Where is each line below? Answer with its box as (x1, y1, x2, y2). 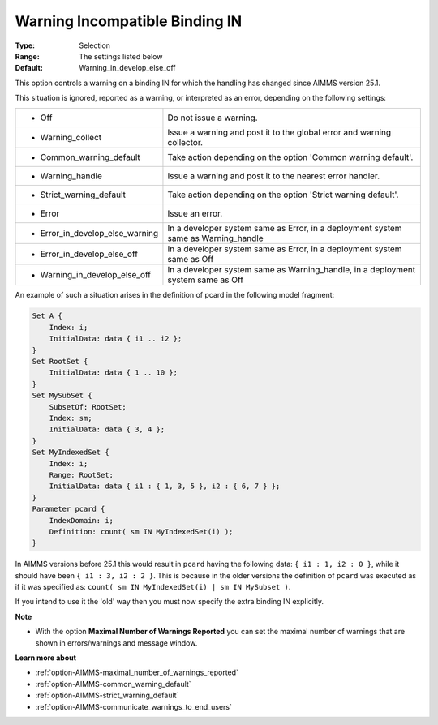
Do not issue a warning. (167, 112, 259, 123)
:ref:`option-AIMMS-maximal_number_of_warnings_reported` (35, 667, 239, 677)
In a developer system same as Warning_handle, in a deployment (167, 264, 416, 275)
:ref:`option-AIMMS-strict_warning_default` (35, 690, 179, 701)
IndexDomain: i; (49, 516, 114, 525)
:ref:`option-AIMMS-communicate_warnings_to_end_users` (35, 701, 233, 711)
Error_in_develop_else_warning (40, 227, 159, 238)
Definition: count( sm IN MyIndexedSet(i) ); (49, 527, 234, 536)
